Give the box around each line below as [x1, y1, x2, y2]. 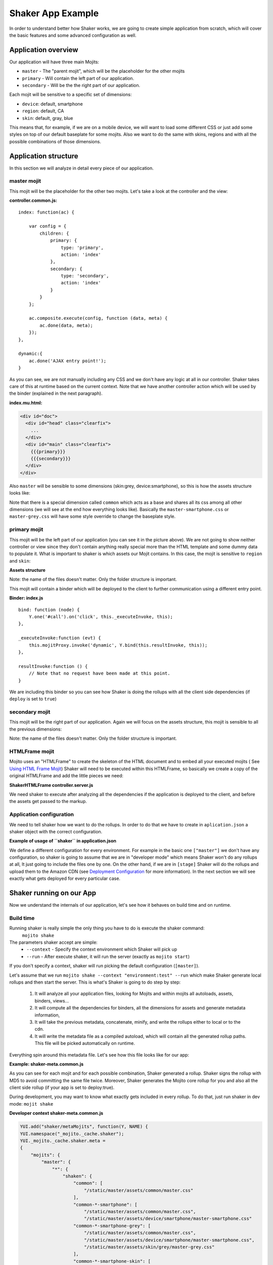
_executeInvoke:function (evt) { [18, 635, 101, 641]
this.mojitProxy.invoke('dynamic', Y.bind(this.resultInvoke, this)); [28, 642, 208, 648]
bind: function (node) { [18, 607, 80, 612]
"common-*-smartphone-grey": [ [73, 1222, 151, 1229]
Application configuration [9, 811, 74, 818]
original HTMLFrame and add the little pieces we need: [9, 773, 124, 779]
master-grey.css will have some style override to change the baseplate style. [9, 514, 176, 520]
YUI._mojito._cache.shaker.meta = [20, 1138, 106, 1144]
